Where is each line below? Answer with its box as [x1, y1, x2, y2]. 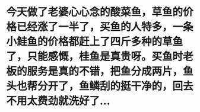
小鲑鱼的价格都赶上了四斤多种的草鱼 [6, 35, 183, 49]
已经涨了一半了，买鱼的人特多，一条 [17, 20, 194, 34]
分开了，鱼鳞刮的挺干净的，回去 [37, 79, 194, 93]
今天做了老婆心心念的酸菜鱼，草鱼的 [6, 5, 183, 19]
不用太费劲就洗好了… [6, 94, 111, 108]
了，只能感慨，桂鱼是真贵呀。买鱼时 [6, 50, 183, 63]
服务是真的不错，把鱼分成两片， [27, 65, 183, 78]
